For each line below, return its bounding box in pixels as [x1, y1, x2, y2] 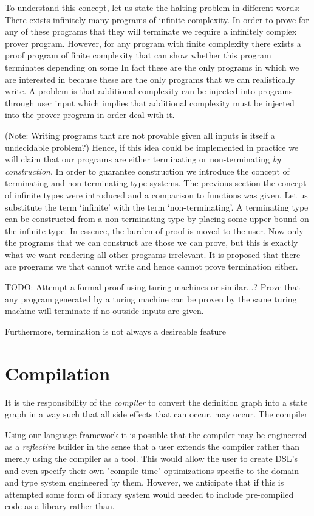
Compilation [5, 360, 111, 385]
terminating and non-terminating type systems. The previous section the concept [5, 176, 307, 189]
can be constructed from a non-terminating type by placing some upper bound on [5, 212, 309, 225]
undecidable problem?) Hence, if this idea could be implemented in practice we [5, 141, 299, 153]
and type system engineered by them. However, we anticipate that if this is [5, 476, 284, 489]
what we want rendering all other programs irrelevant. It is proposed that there [5, 248, 301, 260]
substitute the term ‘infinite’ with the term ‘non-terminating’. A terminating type [5, 200, 309, 213]
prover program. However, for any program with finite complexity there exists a [5, 37, 301, 49]
